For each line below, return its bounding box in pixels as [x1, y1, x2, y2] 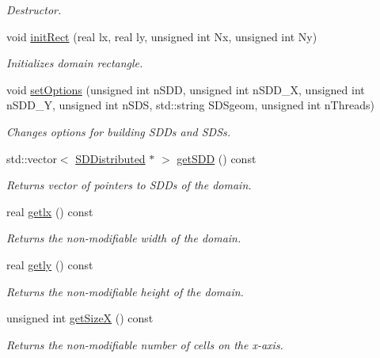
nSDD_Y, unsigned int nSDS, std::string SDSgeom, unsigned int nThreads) [6, 97, 374, 113]
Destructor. [6, 2, 62, 17]
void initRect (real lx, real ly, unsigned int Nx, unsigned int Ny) [6, 28, 317, 44]
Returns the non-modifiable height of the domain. [6, 283, 244, 299]
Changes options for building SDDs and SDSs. [6, 123, 231, 139]
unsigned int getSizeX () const [6, 310, 154, 326]
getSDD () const [177, 150, 256, 166]
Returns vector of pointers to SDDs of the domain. [6, 177, 252, 193]
